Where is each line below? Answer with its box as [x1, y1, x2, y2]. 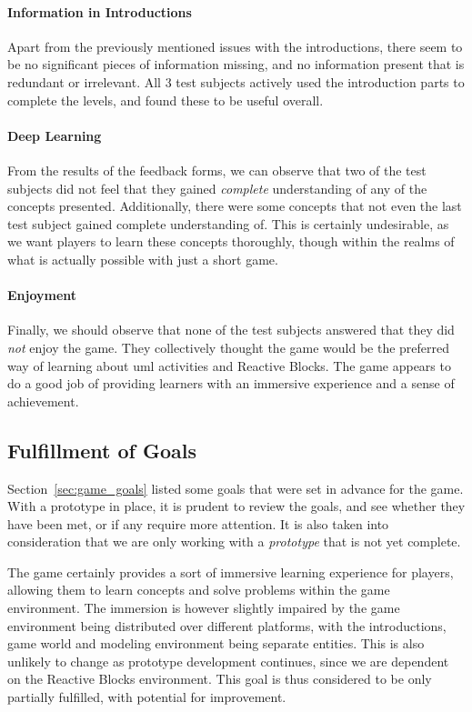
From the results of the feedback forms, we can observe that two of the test [7, 160, 427, 179]
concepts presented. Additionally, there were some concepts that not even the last [7, 196, 462, 216]
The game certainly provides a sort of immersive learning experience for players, [7, 562, 454, 581]
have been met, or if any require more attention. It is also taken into [7, 514, 389, 533]
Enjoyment [7, 286, 77, 305]
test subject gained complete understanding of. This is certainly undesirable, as [7, 214, 449, 233]
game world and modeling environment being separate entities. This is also [7, 634, 425, 653]
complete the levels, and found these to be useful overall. [7, 90, 324, 109]
